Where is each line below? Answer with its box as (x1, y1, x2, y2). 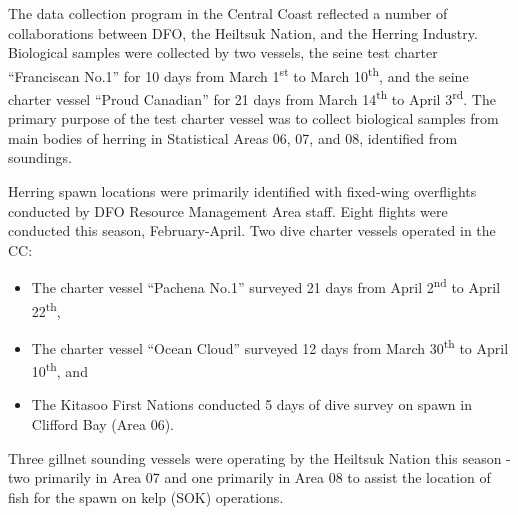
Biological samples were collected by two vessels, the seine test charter (8, 42, 438, 63)
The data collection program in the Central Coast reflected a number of (8, 3, 448, 23)
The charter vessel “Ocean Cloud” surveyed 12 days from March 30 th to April (31, 334, 509, 358)
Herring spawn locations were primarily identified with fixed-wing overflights (8, 181, 477, 202)
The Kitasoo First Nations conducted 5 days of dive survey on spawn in (31, 394, 472, 415)
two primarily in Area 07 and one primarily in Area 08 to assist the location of (8, 467, 491, 488)
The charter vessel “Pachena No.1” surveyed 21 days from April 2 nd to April (31, 274, 501, 298)
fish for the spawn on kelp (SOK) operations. (8, 486, 284, 507)
